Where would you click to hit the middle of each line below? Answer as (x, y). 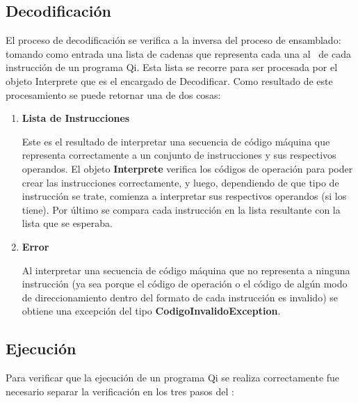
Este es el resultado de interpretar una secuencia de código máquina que (176, 141)
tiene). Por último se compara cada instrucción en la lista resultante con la (181, 209)
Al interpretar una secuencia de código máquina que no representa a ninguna (186, 270)
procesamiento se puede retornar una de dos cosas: (113, 94)
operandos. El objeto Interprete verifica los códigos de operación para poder (187, 168)
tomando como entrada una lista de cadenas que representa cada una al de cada (178, 53)
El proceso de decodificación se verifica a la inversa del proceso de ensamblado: (173, 40)
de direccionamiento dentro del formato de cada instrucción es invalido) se (180, 297)
